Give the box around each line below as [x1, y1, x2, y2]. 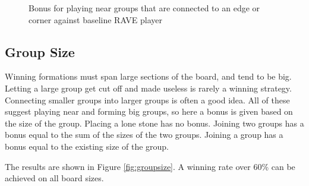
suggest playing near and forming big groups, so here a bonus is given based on [5, 105, 293, 118]
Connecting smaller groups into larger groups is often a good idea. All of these [5, 93, 290, 106]
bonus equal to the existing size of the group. [5, 140, 169, 152]
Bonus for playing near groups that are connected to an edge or [29, 2, 260, 14]
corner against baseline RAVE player [29, 13, 163, 26]
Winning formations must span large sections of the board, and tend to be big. [5, 70, 292, 83]
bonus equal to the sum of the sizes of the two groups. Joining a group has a [5, 128, 283, 141]
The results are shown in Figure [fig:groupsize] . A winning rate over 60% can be [5, 160, 295, 172]
